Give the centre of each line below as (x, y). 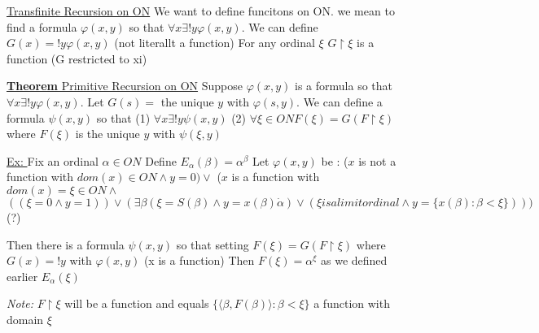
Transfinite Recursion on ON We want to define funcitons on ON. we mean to (201, 11)
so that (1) (123, 117)
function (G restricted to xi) (77, 58)
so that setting (213, 244)
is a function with (276, 177)
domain (25, 319)
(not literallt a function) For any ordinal (215, 43)
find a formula (42, 26)
